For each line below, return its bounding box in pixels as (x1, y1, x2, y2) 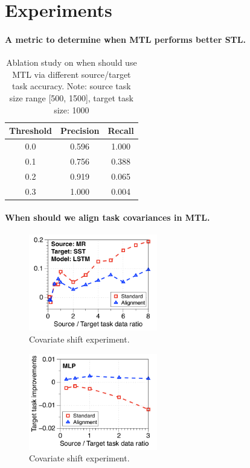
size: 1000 (54, 103, 89, 116)
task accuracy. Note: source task (12, 80, 131, 92)
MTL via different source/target (12, 68, 131, 80)
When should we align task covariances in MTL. (5, 211, 210, 224)
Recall (107, 124, 134, 137)
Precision (60, 124, 100, 137)
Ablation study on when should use (6, 56, 137, 69)
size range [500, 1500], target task (9, 91, 133, 104)
